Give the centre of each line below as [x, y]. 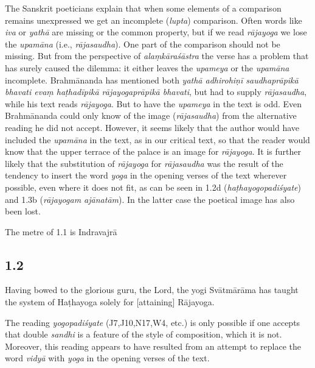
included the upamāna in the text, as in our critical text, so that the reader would [157, 139]
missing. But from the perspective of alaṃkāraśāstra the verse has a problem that [157, 56]
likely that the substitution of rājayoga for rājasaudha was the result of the [144, 163]
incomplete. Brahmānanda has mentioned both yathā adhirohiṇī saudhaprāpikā [152, 80]
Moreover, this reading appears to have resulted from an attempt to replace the [153, 346]
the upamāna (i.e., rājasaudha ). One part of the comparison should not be [143, 44]
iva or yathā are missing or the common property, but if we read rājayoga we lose [156, 32]
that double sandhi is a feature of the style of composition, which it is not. [144, 334]
